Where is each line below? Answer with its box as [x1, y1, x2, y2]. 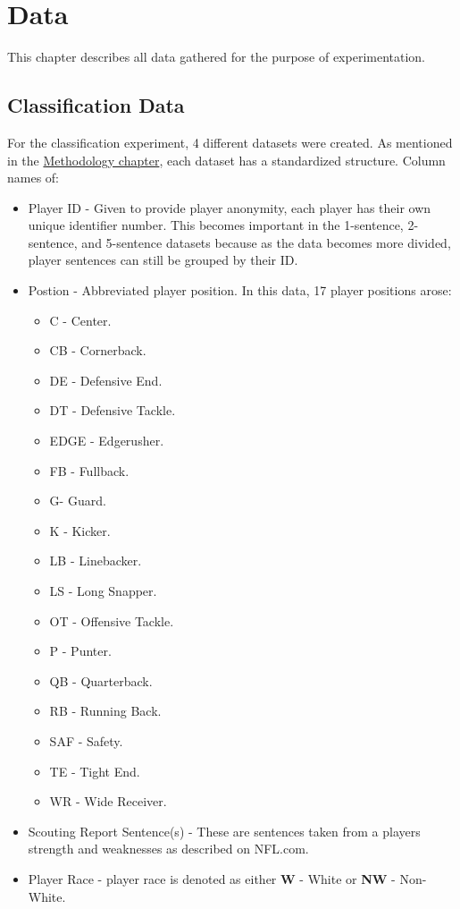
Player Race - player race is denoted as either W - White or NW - [28, 869, 396, 888]
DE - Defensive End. [49, 370, 163, 389]
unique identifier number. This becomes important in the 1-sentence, [28, 216, 404, 234]
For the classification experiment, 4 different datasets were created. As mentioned [7, 132, 453, 151]
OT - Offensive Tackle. [49, 611, 174, 630]
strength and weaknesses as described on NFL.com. [28, 839, 309, 858]
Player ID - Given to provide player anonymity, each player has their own [28, 198, 431, 217]
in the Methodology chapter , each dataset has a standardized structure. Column [7, 150, 446, 169]
